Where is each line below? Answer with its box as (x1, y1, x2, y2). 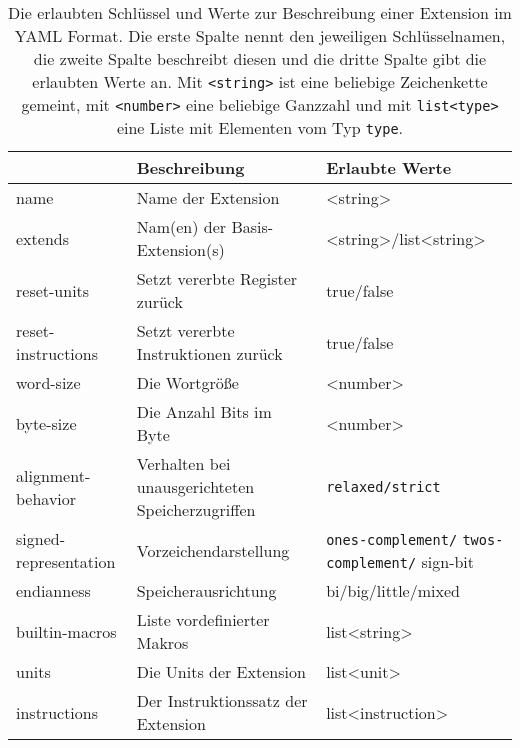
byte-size (16, 411, 77, 435)
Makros (136, 631, 189, 654)
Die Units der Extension (136, 660, 306, 683)
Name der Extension (136, 186, 280, 209)
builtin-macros (16, 619, 117, 643)
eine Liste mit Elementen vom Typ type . (116, 116, 404, 139)
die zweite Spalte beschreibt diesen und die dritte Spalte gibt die (33, 47, 487, 70)
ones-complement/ (326, 532, 458, 548)
